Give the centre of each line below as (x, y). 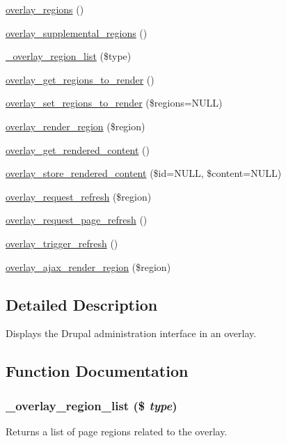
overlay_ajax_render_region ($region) (88, 266)
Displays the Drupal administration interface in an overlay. (131, 333)
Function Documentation (97, 371)
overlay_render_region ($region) (76, 126)
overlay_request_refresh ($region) (79, 196)
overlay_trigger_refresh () (62, 243)
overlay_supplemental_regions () (77, 32)
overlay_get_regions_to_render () (80, 79)
